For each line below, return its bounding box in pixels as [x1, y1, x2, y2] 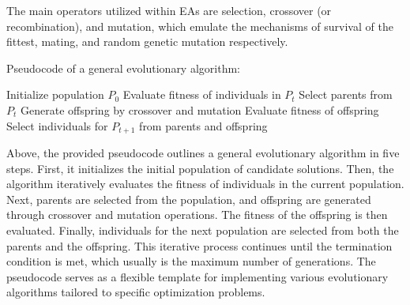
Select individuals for [6, 117, 108, 134]
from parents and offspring [139, 117, 268, 134]
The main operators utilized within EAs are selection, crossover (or [6, 2, 332, 18]
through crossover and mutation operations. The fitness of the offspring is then [6, 206, 388, 223]
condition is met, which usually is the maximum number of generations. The [6, 253, 376, 269]
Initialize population [6, 86, 104, 103]
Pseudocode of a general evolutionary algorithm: [6, 59, 240, 76]
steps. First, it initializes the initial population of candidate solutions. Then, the [6, 160, 394, 176]
